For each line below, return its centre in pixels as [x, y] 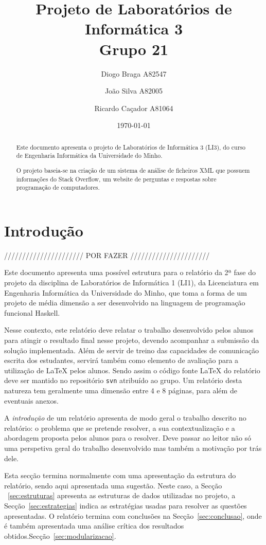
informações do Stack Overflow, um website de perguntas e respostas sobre [116, 179]
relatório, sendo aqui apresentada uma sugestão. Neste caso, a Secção [113, 485]
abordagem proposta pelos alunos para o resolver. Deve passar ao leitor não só [128, 438]
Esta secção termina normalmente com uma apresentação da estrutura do [120, 475]
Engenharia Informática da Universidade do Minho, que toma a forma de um [126, 292]
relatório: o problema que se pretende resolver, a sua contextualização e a [120, 428]
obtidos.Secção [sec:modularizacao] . [60, 535]
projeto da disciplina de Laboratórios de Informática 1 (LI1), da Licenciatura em [131, 282]
